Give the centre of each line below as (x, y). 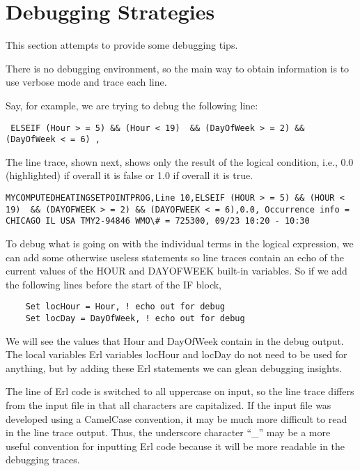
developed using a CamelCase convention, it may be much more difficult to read (177, 418)
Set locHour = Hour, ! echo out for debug (125, 307)
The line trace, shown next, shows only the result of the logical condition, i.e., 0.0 (180, 161)
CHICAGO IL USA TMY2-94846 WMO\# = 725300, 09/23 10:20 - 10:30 (158, 221)
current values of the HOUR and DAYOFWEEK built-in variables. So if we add (177, 271)
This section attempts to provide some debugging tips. (122, 45)
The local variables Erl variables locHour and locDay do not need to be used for (177, 354)
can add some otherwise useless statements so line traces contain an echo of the (175, 257)
